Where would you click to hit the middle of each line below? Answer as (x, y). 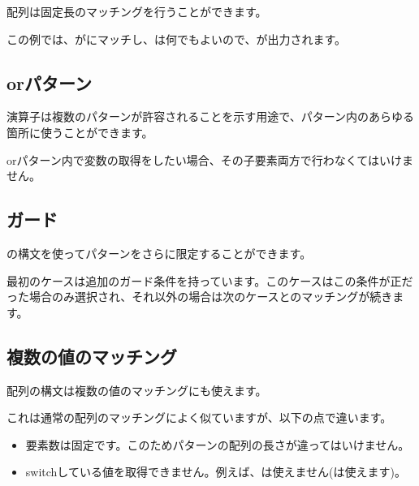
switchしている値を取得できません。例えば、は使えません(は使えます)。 (216, 472)
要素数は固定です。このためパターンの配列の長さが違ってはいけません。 (218, 444)
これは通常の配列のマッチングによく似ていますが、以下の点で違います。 (199, 417)
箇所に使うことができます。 (80, 132)
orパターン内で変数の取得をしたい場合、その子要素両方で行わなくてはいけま (210, 159)
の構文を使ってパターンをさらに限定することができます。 (159, 253)
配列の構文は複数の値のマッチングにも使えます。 (137, 390)
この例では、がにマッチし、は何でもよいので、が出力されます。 (177, 39)
